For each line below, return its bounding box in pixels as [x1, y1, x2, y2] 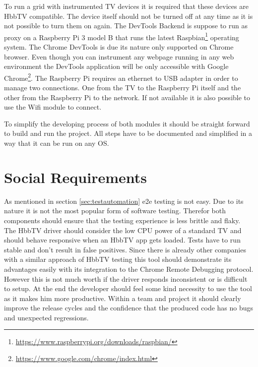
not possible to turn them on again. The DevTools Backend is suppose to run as [4, 20, 248, 31]
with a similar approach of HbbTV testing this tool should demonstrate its [4, 254, 232, 264]
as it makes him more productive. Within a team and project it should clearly [4, 293, 241, 303]
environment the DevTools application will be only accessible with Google [4, 61, 229, 71]
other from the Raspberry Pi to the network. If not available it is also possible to [4, 92, 251, 102]
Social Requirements [4, 167, 147, 187]
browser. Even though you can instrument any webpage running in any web [4, 51, 234, 61]
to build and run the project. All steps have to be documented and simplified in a [4, 128, 253, 138]
